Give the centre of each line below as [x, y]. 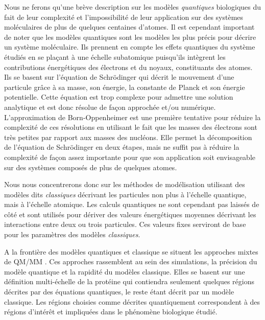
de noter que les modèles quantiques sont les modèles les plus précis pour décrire [130, 37]
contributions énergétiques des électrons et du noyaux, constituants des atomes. [128, 67]
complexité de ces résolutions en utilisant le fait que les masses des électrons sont [131, 127]
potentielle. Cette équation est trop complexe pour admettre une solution [119, 97]
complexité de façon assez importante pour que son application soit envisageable [130, 157]
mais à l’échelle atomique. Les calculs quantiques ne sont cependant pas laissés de [132, 204]
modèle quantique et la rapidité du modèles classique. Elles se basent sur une [125, 271]
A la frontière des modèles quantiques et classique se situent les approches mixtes [131, 251]
